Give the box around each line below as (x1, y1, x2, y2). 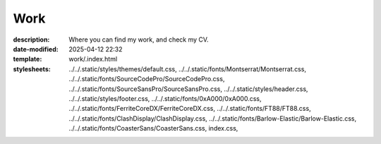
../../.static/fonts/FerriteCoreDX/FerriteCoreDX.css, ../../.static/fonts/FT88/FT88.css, (68, 104, 311, 113)
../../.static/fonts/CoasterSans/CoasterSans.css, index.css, (68, 124, 238, 133)
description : (13, 35, 50, 44)
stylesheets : (13, 64, 51, 73)
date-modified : (13, 44, 59, 53)
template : (13, 55, 42, 64)
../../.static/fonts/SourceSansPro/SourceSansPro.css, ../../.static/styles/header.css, (68, 85, 308, 93)
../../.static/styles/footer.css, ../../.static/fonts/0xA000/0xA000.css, (68, 94, 262, 102)
